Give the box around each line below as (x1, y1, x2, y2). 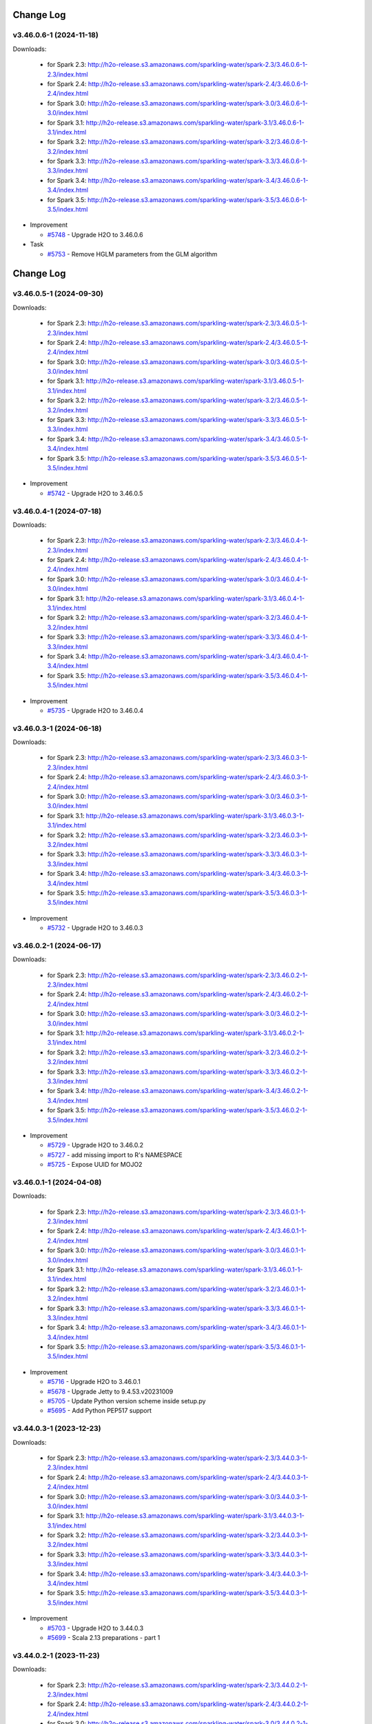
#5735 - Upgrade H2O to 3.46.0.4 (47, 706, 144, 714)
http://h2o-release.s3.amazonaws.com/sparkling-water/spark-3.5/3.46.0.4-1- (87, 671, 308, 679)
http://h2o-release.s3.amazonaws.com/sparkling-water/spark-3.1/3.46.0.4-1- (85, 594, 305, 603)
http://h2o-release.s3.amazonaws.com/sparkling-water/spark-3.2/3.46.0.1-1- (87, 1285, 307, 1293)
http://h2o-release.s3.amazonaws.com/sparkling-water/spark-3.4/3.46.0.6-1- (87, 176, 309, 184)
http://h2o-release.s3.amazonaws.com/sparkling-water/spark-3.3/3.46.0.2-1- (87, 1068, 308, 1076)
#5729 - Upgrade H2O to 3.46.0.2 (47, 1141, 144, 1150)
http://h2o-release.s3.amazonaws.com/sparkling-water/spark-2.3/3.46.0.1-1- (87, 1207, 307, 1216)
